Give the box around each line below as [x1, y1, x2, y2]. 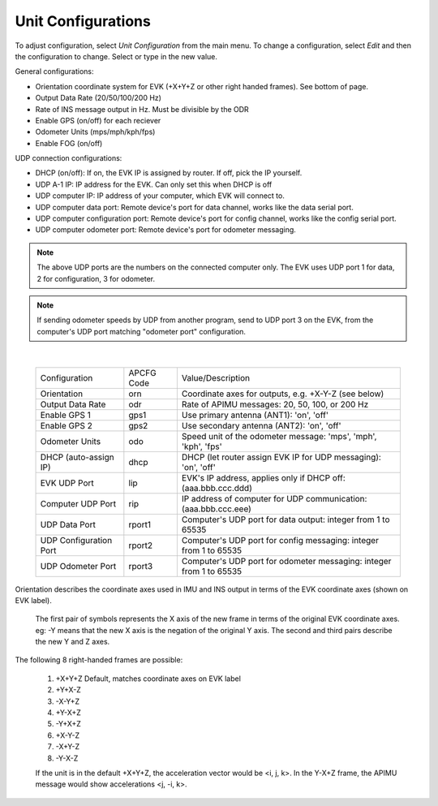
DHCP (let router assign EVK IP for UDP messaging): [181, 451, 381, 463]
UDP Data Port [40, 519, 97, 530]
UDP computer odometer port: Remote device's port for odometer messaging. [35, 225, 296, 235]
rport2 [128, 540, 153, 551]
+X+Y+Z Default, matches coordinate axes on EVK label [55, 674, 241, 683]
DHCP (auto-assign [40, 451, 114, 463]
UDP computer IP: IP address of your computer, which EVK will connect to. [35, 191, 286, 200]
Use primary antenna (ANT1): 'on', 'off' [181, 409, 328, 420]
